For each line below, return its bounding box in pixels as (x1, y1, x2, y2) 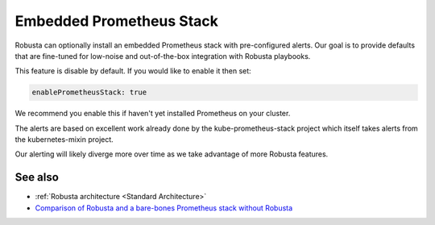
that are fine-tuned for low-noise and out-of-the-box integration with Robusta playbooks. (14, 51, 311, 60)
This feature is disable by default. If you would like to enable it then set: (14, 66, 251, 76)
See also (14, 170, 60, 185)
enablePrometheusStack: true (31, 88, 147, 97)
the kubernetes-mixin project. (14, 135, 114, 144)
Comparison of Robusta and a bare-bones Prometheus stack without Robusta (35, 202, 293, 213)
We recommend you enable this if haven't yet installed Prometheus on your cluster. (14, 109, 291, 119)
